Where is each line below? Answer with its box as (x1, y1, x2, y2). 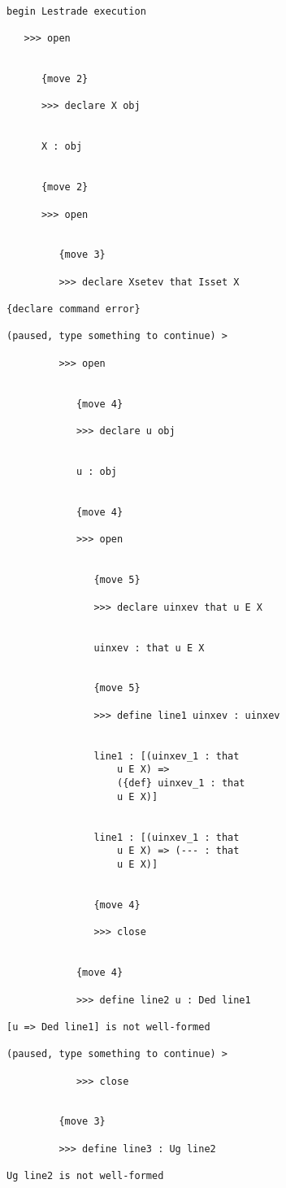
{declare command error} (6, 303, 141, 315)
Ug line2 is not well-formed (6, 1170, 164, 1182)
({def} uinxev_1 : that (117, 777, 245, 790)
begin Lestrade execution (6, 5, 146, 17)
